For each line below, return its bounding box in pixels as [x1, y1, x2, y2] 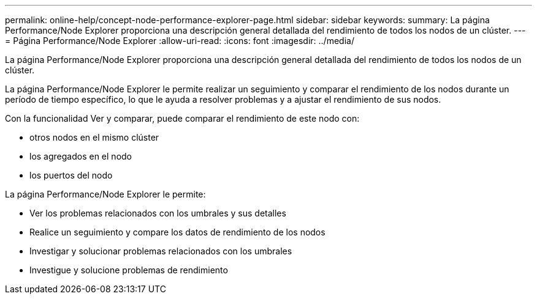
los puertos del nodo [29, 170, 113, 180]
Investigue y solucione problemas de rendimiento [29, 265, 228, 275]
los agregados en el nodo [29, 151, 132, 161]
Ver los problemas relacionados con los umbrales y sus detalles [29, 208, 286, 218]
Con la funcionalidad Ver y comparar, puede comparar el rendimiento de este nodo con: [5, 113, 360, 124]
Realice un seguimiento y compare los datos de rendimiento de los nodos [29, 227, 326, 237]
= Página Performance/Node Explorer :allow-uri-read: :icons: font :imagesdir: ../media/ [5, 35, 354, 46]
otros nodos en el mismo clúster [29, 132, 159, 142]
